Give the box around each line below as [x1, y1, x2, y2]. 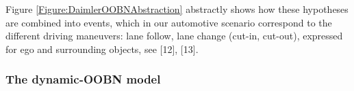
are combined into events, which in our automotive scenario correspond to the [5, 15, 332, 29]
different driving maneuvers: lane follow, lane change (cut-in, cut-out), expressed [5, 29, 343, 43]
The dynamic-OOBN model [5, 71, 161, 88]
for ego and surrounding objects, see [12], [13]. [5, 41, 199, 56]
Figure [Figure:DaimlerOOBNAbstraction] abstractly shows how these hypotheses [5, 2, 349, 16]
